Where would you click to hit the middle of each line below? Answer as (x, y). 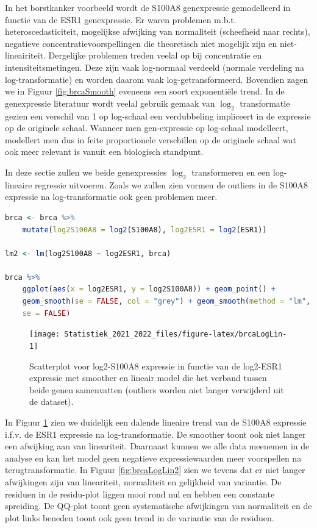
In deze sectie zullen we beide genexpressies (86, 172)
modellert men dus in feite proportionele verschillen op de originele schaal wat (151, 139)
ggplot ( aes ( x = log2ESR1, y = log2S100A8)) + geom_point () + (149, 289)
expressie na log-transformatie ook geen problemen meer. (111, 197)
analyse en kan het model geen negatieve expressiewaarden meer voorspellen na (153, 458)
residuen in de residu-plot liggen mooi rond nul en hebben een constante (140, 494)
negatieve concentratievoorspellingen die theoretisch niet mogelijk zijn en (141, 43)
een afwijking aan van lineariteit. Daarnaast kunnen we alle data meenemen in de (157, 446)
